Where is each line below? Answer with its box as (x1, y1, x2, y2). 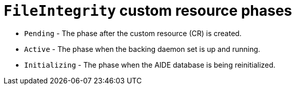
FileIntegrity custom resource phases (4, 2, 292, 19)
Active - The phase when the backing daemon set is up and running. (24, 44, 261, 53)
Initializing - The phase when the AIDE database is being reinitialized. (24, 60, 275, 69)
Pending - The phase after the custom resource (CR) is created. (24, 28, 242, 38)
